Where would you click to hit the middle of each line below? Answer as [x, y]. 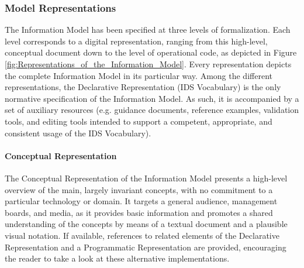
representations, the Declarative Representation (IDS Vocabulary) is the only [143, 87]
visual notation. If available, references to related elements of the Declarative [142, 235]
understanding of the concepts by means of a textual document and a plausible [146, 224]
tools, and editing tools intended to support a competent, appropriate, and [139, 121]
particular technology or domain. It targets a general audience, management [141, 201]
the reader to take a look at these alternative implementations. [117, 258]
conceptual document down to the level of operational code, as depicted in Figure [151, 52]
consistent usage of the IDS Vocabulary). [78, 133]
